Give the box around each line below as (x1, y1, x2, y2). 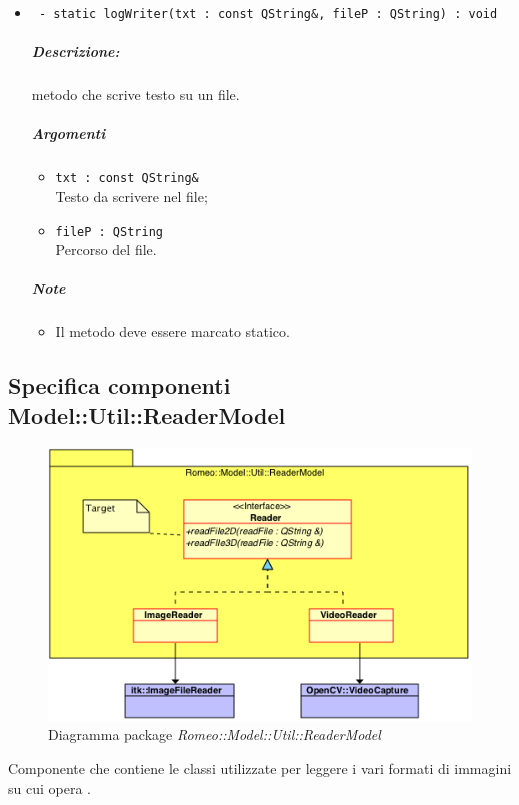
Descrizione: (31, 41, 120, 62)
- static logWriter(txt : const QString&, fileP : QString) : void (38, 7, 498, 21)
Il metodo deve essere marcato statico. (55, 321, 290, 342)
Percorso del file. (55, 239, 157, 260)
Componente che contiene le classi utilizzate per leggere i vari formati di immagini (8, 757, 512, 778)
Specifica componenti (8, 370, 231, 401)
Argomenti (31, 123, 106, 144)
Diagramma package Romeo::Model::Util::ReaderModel (48, 724, 381, 745)
